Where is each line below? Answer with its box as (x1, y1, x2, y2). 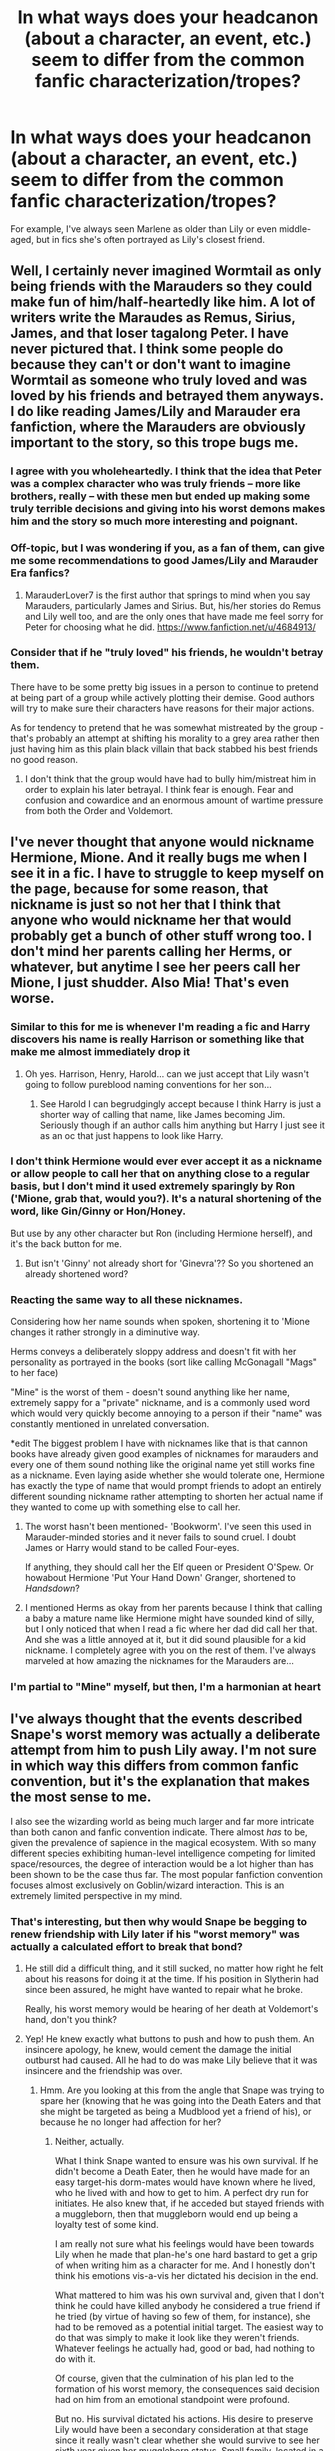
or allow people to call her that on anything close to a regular (10, 1167, 310, 1181)
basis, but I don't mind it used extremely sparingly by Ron (10, 1179, 296, 1193)
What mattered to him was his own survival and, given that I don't (54, 2289, 325, 2301)
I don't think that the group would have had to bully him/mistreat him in (24, 772, 317, 785)
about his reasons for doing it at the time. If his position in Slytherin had (24, 1973, 320, 1985)
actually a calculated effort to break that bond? (10, 1939, 243, 1953)
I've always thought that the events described (10, 1711, 303, 1728)
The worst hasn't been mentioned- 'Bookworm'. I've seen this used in (24, 1521, 312, 1533)
